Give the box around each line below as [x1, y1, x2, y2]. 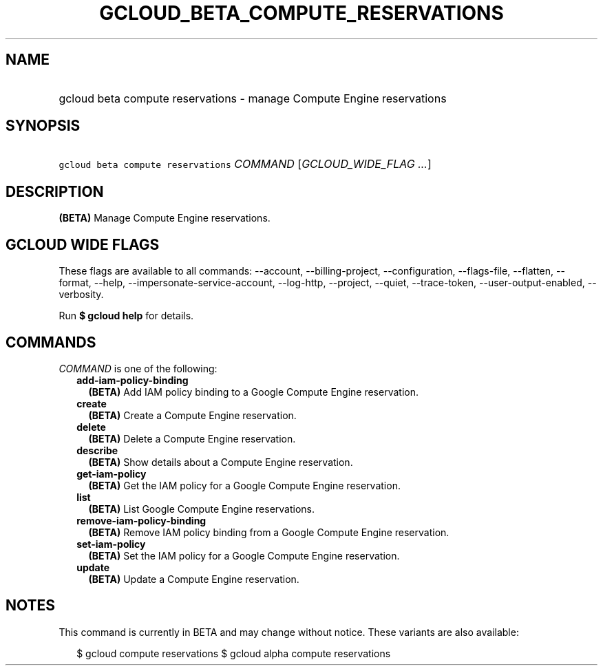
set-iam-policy [76, 537, 146, 550]
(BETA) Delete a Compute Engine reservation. [88, 432, 296, 445]
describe [76, 444, 118, 456]
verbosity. [59, 288, 104, 301]
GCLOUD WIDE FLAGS [6, 235, 160, 253]
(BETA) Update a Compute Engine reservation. [88, 573, 299, 585]
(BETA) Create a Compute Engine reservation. [88, 409, 297, 421]
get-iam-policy [76, 467, 147, 480]
